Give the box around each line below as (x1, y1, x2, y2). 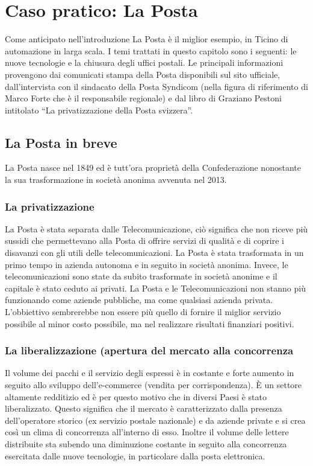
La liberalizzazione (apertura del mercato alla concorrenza (5, 343, 294, 358)
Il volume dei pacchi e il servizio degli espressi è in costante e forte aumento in (5, 366, 294, 379)
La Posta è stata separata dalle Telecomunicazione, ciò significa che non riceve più (5, 222, 308, 235)
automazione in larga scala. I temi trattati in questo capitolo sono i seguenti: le (5, 44, 297, 57)
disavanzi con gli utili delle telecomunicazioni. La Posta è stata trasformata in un (5, 246, 304, 259)
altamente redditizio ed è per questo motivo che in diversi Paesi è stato (5, 390, 267, 403)
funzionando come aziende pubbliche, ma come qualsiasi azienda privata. (5, 293, 273, 306)
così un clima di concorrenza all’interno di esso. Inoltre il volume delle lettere (5, 426, 289, 438)
